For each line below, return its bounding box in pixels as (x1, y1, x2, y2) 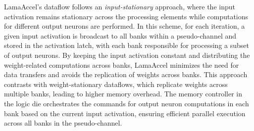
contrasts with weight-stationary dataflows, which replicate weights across (4, 79, 228, 89)
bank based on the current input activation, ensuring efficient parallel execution (4, 108, 246, 118)
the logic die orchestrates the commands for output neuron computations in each (4, 98, 249, 108)
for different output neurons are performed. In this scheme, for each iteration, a (4, 21, 245, 31)
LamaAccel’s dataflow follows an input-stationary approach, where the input (4, 1, 235, 11)
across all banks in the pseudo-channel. (4, 118, 122, 128)
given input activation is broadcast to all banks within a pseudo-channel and (4, 30, 236, 41)
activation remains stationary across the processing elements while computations (4, 11, 249, 21)
